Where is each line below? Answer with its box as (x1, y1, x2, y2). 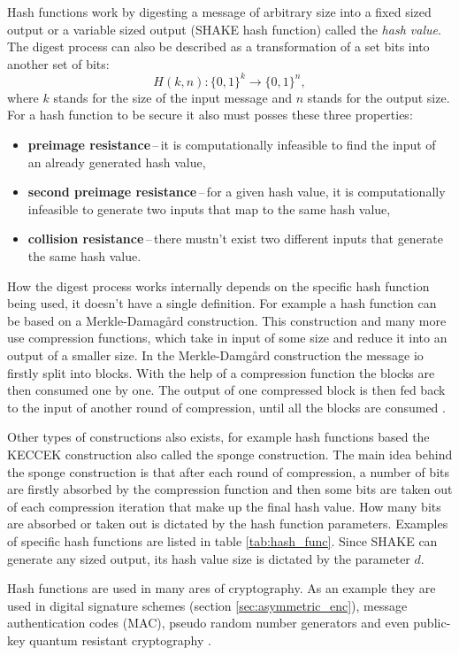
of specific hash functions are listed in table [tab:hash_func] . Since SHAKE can (7, 531, 438, 550)
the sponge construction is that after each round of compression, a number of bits (7, 462, 449, 481)
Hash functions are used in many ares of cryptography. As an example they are (7, 579, 436, 597)
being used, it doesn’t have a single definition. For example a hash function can (7, 294, 437, 312)
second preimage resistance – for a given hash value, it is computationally (27, 182, 446, 201)
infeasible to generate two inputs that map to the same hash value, (27, 199, 391, 218)
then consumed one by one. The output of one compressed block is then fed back (7, 381, 446, 399)
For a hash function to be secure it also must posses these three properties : (7, 105, 413, 124)
